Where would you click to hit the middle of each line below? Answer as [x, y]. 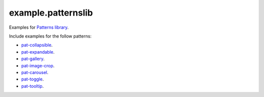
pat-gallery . [33, 59]
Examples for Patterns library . [39, 27]
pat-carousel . [35, 72]
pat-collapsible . [37, 45]
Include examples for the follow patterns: [50, 36]
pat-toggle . [33, 79]
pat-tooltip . [33, 86]
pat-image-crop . [38, 65]
